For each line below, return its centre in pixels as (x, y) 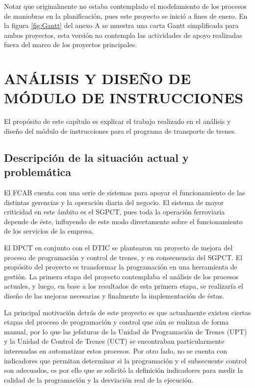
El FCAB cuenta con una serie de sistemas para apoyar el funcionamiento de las (125, 193)
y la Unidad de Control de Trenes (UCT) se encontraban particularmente (114, 341)
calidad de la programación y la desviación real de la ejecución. (99, 379)
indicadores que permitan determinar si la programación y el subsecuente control (125, 360)
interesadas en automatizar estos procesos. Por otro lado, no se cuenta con (116, 350)
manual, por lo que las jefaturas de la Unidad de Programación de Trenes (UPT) (126, 331)
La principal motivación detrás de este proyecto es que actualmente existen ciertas (127, 312)
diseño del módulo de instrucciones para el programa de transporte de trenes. (120, 131)
